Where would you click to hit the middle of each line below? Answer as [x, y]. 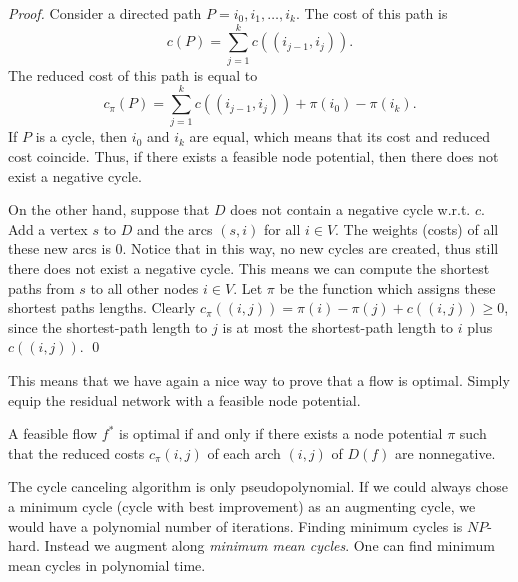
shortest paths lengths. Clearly [102, 307]
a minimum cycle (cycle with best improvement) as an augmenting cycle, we [242, 505]
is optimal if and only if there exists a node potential [281, 433]
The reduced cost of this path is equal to [133, 74]
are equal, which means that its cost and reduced [340, 136]
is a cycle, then [81, 136]
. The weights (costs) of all [417, 228]
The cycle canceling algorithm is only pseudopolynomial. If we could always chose [258, 486]
